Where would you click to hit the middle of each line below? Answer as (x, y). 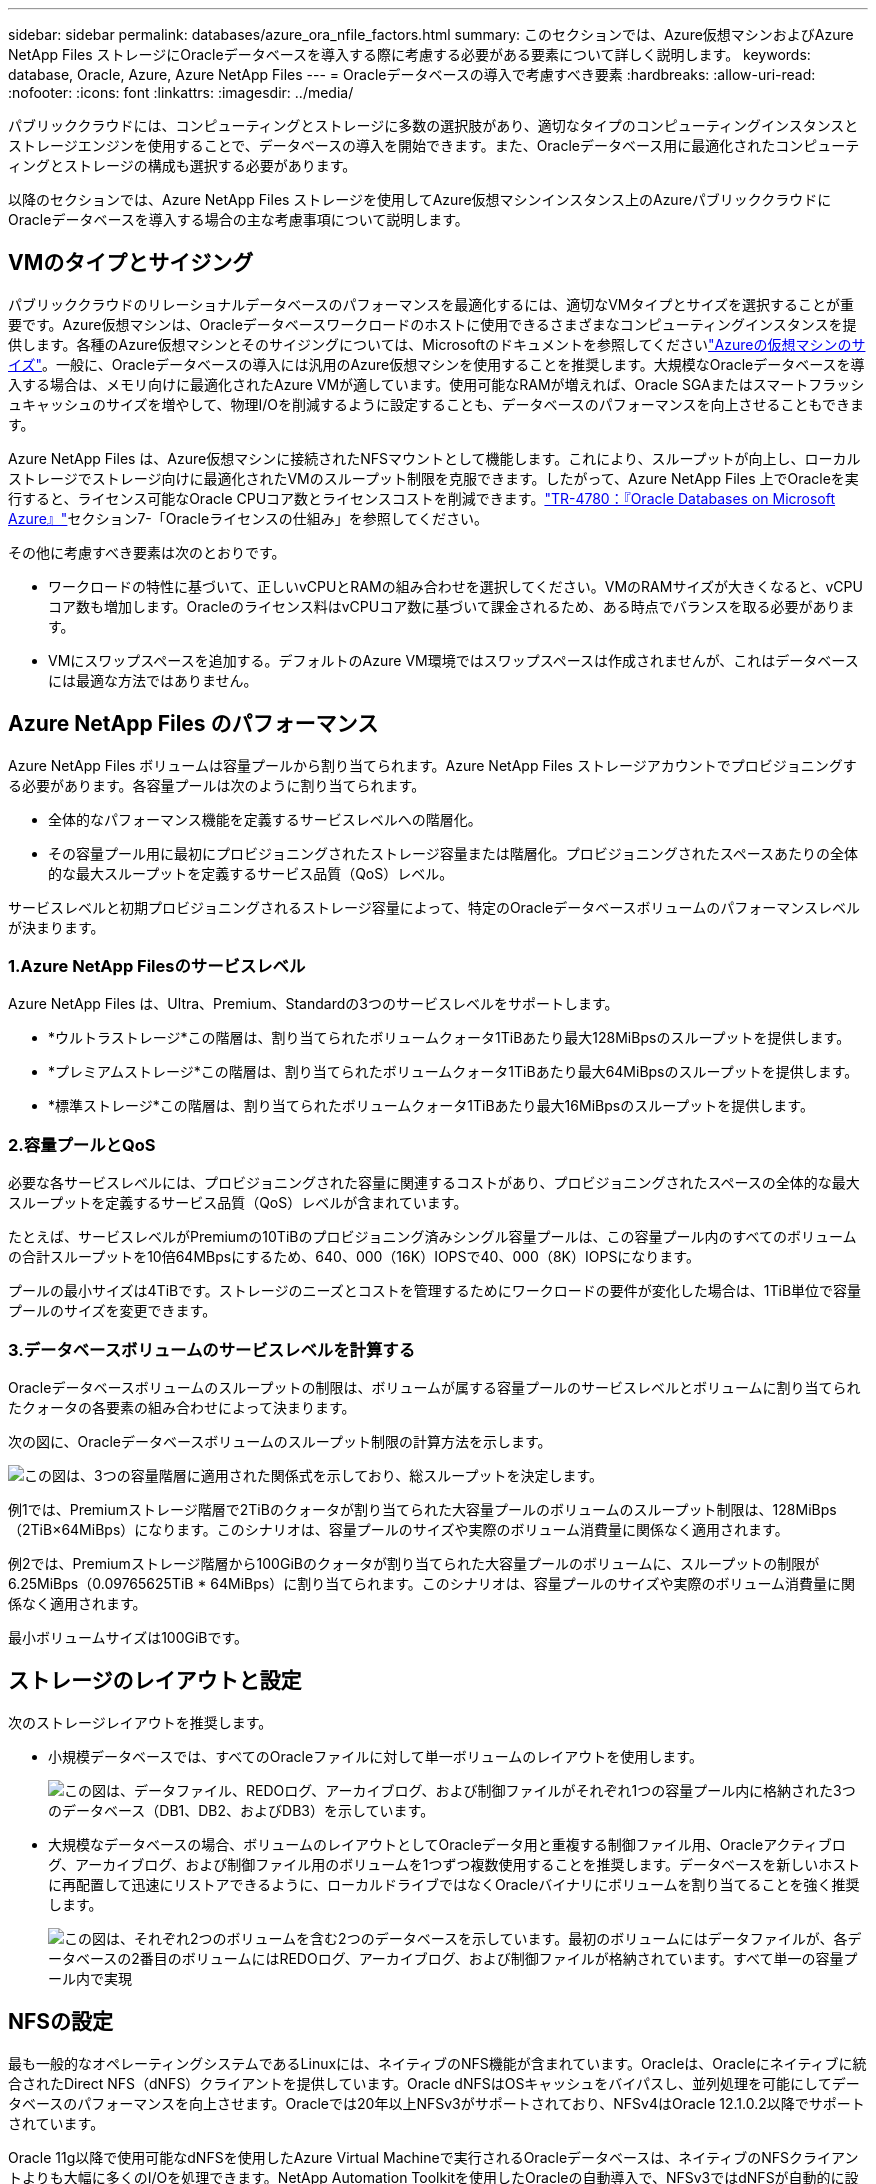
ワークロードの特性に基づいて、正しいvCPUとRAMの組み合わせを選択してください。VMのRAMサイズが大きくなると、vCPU (455, 586)
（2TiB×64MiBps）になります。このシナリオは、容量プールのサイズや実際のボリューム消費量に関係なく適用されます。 (398, 1529)
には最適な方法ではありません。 (153, 680)
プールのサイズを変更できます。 (112, 1311)
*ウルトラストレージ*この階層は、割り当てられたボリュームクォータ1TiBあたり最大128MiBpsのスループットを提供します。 (449, 1038)
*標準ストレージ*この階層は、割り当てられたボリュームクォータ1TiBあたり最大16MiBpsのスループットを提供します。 (431, 1106)
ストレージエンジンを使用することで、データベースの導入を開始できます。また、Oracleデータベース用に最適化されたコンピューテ (434, 145)
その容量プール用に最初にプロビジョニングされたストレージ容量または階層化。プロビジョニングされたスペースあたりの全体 (453, 853)
